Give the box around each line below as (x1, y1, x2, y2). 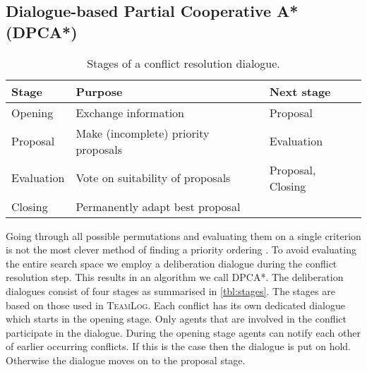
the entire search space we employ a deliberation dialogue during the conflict (6, 256, 337, 270)
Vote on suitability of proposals (76, 169, 231, 186)
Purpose (76, 83, 123, 100)
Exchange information (76, 104, 185, 121)
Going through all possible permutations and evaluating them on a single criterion (6, 228, 361, 243)
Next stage (269, 83, 331, 100)
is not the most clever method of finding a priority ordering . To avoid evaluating (6, 242, 356, 257)
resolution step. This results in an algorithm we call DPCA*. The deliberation (6, 270, 344, 284)
